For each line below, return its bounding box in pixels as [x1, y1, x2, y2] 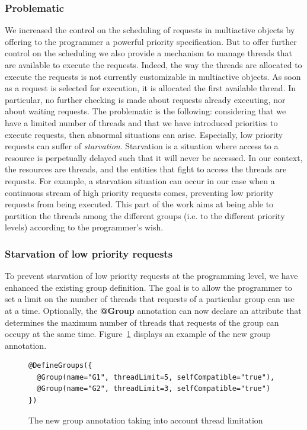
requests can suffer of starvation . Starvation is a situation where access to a [5, 140, 279, 152]
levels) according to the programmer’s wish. [5, 221, 164, 233]
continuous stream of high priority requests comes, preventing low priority [5, 186, 274, 198]
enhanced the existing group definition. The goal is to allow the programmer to [5, 281, 292, 293]
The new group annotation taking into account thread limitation [28, 413, 263, 426]
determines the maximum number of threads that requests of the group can [5, 316, 279, 328]
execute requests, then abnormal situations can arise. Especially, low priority [5, 128, 283, 140]
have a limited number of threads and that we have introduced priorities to [5, 116, 278, 129]
